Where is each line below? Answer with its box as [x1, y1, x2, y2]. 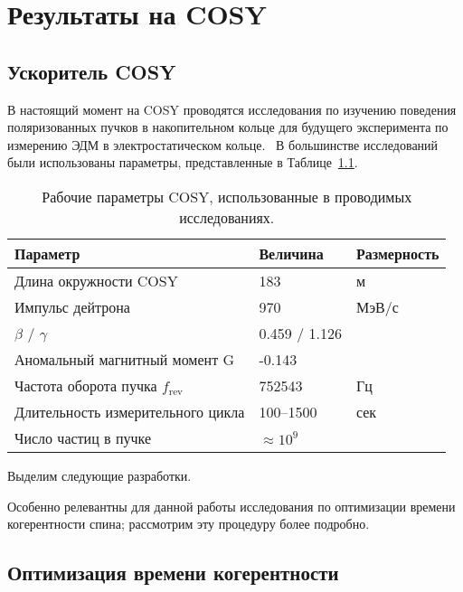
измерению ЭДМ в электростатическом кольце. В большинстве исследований [7, 135, 439, 154]
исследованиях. [179, 206, 275, 228]
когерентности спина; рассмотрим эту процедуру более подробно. [7, 514, 370, 533]
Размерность [355, 242, 439, 264]
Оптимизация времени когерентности [7, 559, 339, 587]
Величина [259, 242, 324, 264]
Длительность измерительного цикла [14, 400, 245, 422]
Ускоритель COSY [7, 57, 176, 85]
